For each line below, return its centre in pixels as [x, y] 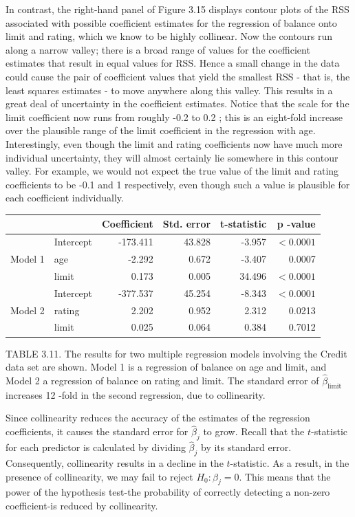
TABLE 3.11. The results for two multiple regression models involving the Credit [176, 353]
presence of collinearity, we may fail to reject [99, 476]
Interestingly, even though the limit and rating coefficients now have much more [174, 143]
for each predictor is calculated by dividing [96, 447]
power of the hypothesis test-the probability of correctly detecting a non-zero [168, 492]
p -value [296, 224]
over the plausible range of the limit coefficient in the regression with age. [161, 130]
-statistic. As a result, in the [290, 462]
